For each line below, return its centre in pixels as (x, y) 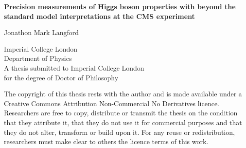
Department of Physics (38, 58)
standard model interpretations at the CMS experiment (99, 16)
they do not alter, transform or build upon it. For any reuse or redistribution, (119, 132)
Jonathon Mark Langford (42, 32)
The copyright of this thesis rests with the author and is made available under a (123, 94)
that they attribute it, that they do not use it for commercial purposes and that (123, 122)
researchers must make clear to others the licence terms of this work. (106, 141)
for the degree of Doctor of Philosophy (61, 77)
